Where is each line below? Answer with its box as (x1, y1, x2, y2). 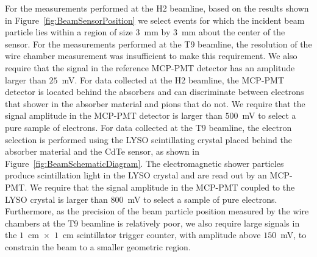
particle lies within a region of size (5, 26, 133, 38)
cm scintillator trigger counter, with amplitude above (62, 228, 261, 241)
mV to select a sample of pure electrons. (127, 192, 277, 205)
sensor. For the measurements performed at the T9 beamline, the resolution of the (5, 37, 312, 50)
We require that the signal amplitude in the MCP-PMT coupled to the (30, 180, 295, 193)
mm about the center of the (181, 26, 285, 38)
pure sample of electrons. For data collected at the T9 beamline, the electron (5, 121, 292, 133)
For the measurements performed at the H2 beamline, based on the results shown (5, 2, 309, 14)
